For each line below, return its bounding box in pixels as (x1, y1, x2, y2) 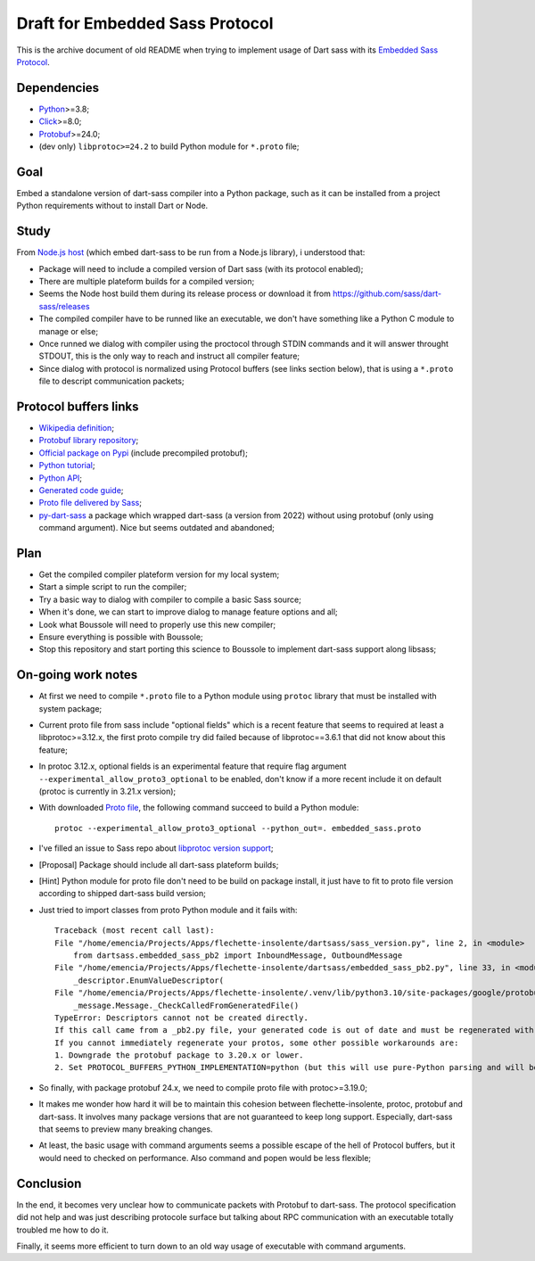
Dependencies (16, 80, 100, 95)
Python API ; (38, 473, 83, 483)
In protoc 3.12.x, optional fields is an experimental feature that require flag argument (38, 761, 347, 771)
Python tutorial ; (38, 460, 95, 471)
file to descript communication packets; (38, 375, 185, 387)
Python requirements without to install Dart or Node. (16, 201, 209, 211)
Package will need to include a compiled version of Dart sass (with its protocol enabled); (38, 263, 364, 274)
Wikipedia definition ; (38, 423, 115, 433)
